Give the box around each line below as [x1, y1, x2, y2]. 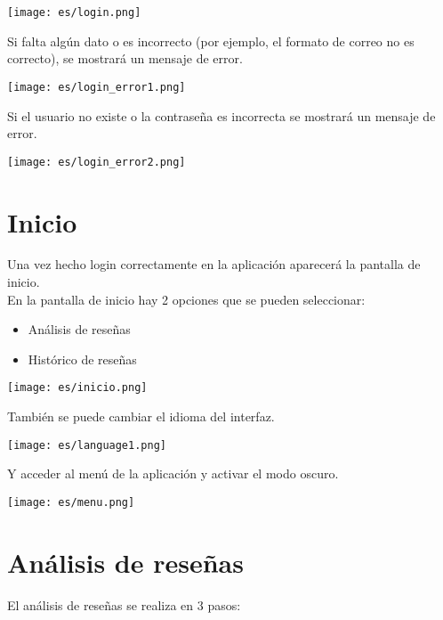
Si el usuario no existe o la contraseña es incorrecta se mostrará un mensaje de [7, 106, 436, 125]
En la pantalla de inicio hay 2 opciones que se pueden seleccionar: [7, 290, 366, 308]
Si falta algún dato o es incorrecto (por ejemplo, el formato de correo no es [7, 31, 415, 50]
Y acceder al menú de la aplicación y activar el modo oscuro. [7, 464, 339, 483]
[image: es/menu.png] [7, 495, 135, 509]
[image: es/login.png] [7, 6, 141, 19]
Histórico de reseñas [28, 349, 137, 368]
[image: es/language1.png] [7, 438, 166, 452]
